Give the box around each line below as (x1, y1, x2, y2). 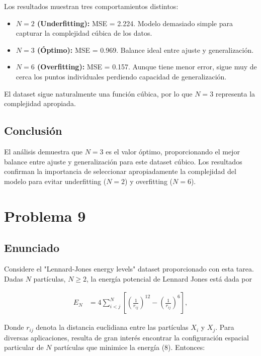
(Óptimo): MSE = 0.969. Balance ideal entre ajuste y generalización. (37, 44, 254, 55)
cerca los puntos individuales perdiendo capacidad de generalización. (16, 71, 227, 81)
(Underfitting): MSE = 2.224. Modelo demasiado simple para (37, 18, 233, 28)
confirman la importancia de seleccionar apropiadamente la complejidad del (4, 166, 236, 176)
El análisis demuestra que (4, 146, 83, 156)
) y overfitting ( (125, 175, 172, 186)
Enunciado (4, 240, 60, 255)
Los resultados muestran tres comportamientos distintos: (4, 1, 179, 11)
